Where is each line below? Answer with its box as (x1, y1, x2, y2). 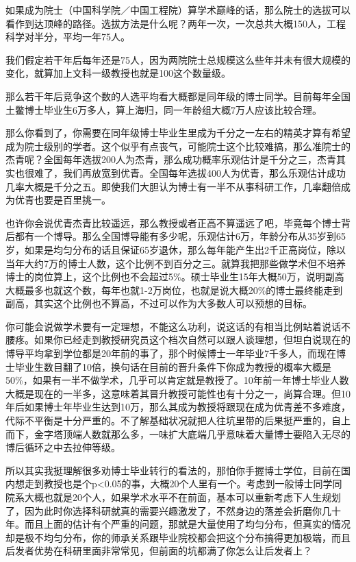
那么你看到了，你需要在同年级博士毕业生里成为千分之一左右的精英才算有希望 (5, 125, 351, 140)
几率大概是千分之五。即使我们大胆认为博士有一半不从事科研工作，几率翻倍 (5, 179, 341, 193)
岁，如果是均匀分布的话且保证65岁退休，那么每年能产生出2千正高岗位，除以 (5, 242, 346, 256)
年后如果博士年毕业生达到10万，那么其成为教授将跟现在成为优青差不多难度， (5, 400, 351, 414)
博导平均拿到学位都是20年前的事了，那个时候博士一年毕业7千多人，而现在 (5, 346, 336, 361)
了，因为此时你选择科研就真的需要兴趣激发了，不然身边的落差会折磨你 (5, 503, 322, 517)
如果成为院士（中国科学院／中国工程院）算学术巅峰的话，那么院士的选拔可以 (5, 3, 351, 16)
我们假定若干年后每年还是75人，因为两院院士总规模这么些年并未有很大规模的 (5, 52, 351, 66)
